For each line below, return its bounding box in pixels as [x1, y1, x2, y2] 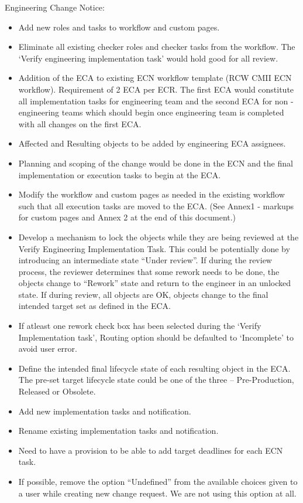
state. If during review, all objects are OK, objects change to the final [18, 288, 268, 300]
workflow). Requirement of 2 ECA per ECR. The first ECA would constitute [18, 83, 294, 95]
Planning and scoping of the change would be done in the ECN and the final [18, 157, 293, 169]
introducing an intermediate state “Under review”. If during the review [18, 254, 272, 266]
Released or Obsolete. [18, 385, 96, 397]
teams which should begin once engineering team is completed [61, 106, 284, 118]
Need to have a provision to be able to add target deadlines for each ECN [18, 444, 283, 456]
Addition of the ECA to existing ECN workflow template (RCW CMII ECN [18, 72, 292, 84]
